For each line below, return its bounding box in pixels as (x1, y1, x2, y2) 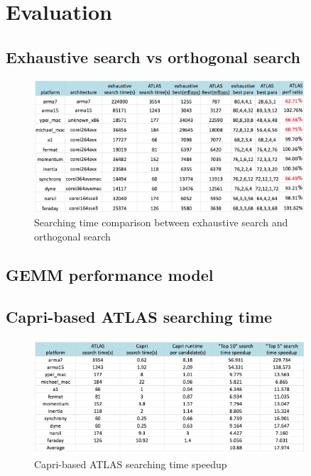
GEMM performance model (6, 263, 214, 285)
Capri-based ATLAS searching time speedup (34, 456, 227, 471)
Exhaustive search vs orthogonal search (6, 45, 300, 67)
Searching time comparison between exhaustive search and (34, 215, 288, 230)
